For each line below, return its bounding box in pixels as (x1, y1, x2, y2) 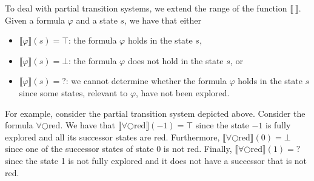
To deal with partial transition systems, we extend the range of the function (5, 2, 287, 14)
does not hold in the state (127, 54, 224, 67)
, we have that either (124, 13, 201, 26)
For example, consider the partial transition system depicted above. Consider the (5, 107, 306, 119)
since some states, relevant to (19, 86, 128, 99)
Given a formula (5, 13, 65, 26)
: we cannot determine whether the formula (65, 74, 227, 87)
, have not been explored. (136, 86, 230, 99)
